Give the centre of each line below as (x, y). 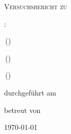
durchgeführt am (30, 92)
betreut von (22, 110)
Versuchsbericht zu (36, 6)
